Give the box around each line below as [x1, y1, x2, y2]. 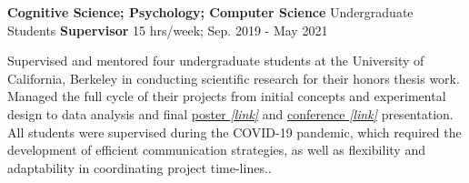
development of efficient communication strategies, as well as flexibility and [7, 140, 425, 159]
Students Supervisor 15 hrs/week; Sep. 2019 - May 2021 [7, 20, 328, 39]
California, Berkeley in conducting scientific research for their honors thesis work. [7, 68, 460, 87]
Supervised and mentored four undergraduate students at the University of [7, 51, 424, 70]
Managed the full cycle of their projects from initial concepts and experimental [7, 86, 446, 106]
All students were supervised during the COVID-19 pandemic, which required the [7, 122, 462, 141]
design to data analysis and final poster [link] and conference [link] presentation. [7, 104, 454, 123]
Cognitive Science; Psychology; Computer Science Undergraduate [7, 3, 414, 21]
